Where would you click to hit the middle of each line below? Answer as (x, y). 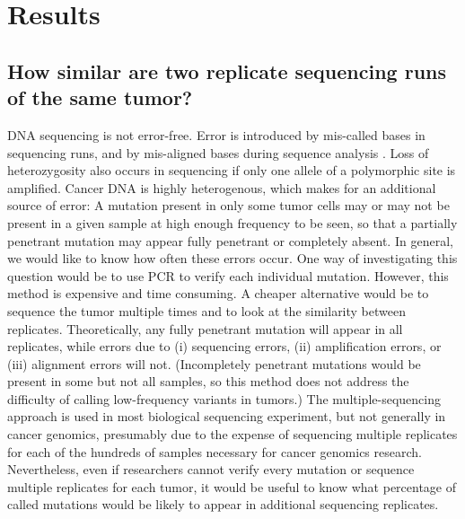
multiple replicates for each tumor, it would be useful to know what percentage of (232, 486)
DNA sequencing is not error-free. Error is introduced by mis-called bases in (216, 134)
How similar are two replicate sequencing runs (227, 70)
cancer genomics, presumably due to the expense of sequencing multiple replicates (232, 434)
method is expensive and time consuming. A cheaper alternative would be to (218, 293)
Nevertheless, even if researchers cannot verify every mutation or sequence (211, 469)
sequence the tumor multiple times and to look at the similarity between (206, 310)
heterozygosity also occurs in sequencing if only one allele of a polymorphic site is (232, 170)
